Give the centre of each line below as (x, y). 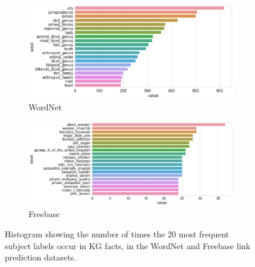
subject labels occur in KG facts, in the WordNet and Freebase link (127, 245)
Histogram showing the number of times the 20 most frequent (117, 234)
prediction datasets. (40, 257)
